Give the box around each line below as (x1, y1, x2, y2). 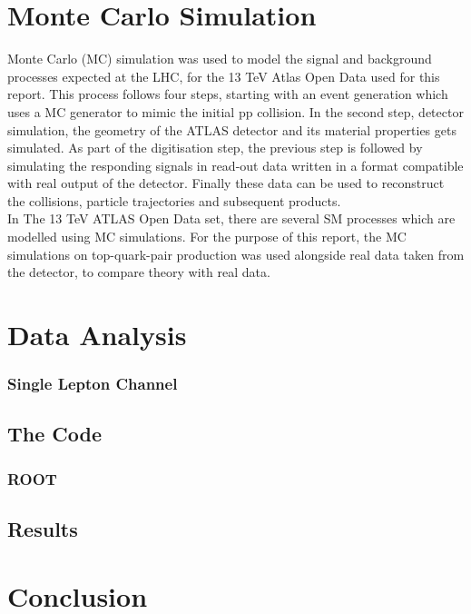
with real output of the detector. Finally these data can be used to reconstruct (7, 173, 445, 193)
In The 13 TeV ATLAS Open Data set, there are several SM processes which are (7, 209, 456, 228)
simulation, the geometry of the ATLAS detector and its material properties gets (7, 120, 456, 139)
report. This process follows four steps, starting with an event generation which (7, 84, 448, 104)
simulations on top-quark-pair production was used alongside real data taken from (7, 244, 465, 263)
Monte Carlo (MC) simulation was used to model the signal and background (7, 49, 432, 68)
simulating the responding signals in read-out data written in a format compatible (7, 155, 464, 174)
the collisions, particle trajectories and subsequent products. (7, 191, 341, 210)
